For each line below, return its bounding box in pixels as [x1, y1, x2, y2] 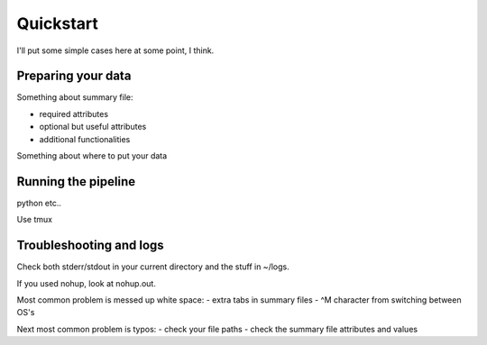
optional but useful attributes [39, 122, 147, 132]
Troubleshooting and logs [16, 238, 164, 253]
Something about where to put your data [16, 150, 168, 161]
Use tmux [16, 214, 53, 225]
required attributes [39, 108, 108, 119]
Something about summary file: [16, 92, 133, 103]
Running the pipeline [16, 174, 135, 189]
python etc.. [16, 197, 62, 208]
